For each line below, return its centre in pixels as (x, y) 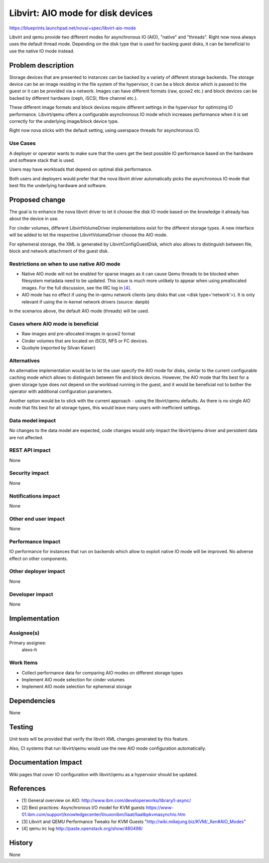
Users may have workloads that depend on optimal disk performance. (81, 169)
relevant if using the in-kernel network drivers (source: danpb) (85, 301)
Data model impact (33, 420)
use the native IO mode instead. (42, 51)
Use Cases (22, 143)
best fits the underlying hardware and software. (58, 186)
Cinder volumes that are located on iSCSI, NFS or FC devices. (85, 341)
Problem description (42, 65)
